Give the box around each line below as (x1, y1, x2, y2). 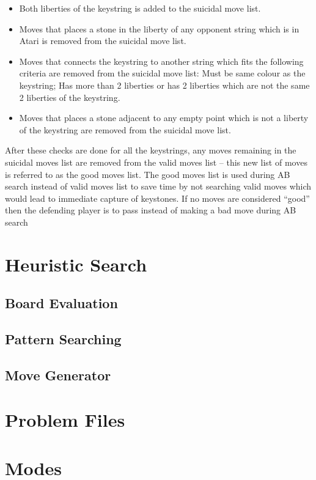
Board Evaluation (5, 294, 118, 312)
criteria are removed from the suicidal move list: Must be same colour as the (19, 67, 306, 79)
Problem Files (5, 407, 125, 432)
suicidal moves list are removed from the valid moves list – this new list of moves (5, 155, 307, 168)
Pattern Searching (5, 330, 122, 349)
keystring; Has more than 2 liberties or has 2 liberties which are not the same (19, 78, 310, 91)
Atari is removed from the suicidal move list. (19, 34, 186, 47)
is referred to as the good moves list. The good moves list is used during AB (5, 168, 290, 180)
